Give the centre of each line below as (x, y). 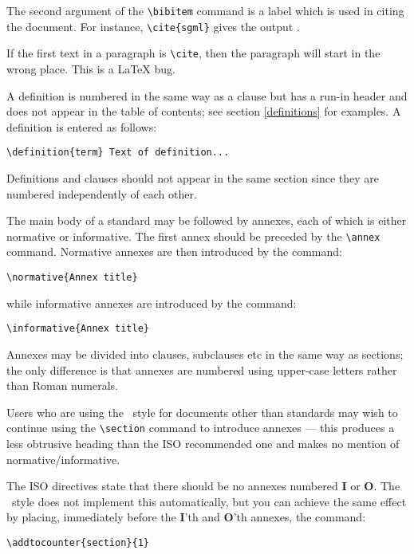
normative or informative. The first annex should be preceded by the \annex (193, 236)
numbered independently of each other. (102, 193)
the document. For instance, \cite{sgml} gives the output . (153, 26)
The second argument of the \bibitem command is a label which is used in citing (205, 10)
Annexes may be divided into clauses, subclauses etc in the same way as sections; (205, 354)
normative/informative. (63, 459)
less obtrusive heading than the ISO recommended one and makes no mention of (203, 443)
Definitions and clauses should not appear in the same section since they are (193, 178)
